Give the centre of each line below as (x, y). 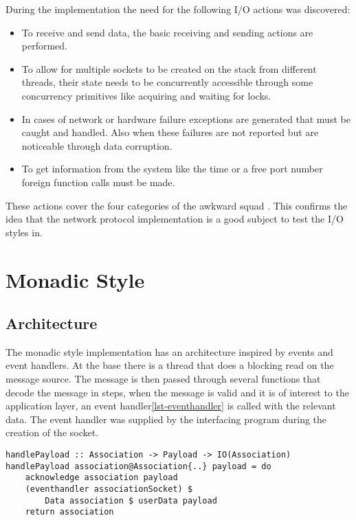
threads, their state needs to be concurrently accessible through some (167, 82)
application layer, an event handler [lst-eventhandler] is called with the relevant (171, 406)
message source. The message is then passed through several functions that (163, 379)
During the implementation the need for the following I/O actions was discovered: (178, 9)
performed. (45, 46)
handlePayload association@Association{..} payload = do (138, 466)
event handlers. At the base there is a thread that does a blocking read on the (170, 365)
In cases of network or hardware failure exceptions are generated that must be (186, 118)
